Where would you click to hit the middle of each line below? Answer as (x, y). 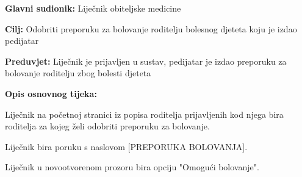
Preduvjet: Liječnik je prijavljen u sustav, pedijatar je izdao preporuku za (146, 61)
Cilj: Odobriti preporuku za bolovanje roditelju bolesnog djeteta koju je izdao (151, 28)
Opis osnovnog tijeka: (51, 93)
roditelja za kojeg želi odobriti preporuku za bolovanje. (107, 126)
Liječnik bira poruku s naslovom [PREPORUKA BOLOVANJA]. (126, 146)
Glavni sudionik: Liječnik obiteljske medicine (93, 8)
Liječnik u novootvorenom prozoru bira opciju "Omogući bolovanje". (132, 167)
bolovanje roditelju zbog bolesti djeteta (78, 73)
